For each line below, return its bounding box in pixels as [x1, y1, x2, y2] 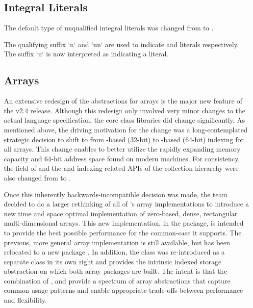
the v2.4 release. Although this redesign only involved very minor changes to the [4, 105, 246, 115]
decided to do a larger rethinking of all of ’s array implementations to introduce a [4, 199, 249, 209]
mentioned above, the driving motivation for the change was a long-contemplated [4, 124, 248, 134]
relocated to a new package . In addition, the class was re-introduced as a [4, 247, 225, 257]
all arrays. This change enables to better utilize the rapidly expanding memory [4, 144, 241, 154]
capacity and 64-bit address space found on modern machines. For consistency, [4, 153, 240, 163]
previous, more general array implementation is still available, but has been [4, 237, 230, 247]
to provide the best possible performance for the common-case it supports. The [4, 227, 242, 237]
